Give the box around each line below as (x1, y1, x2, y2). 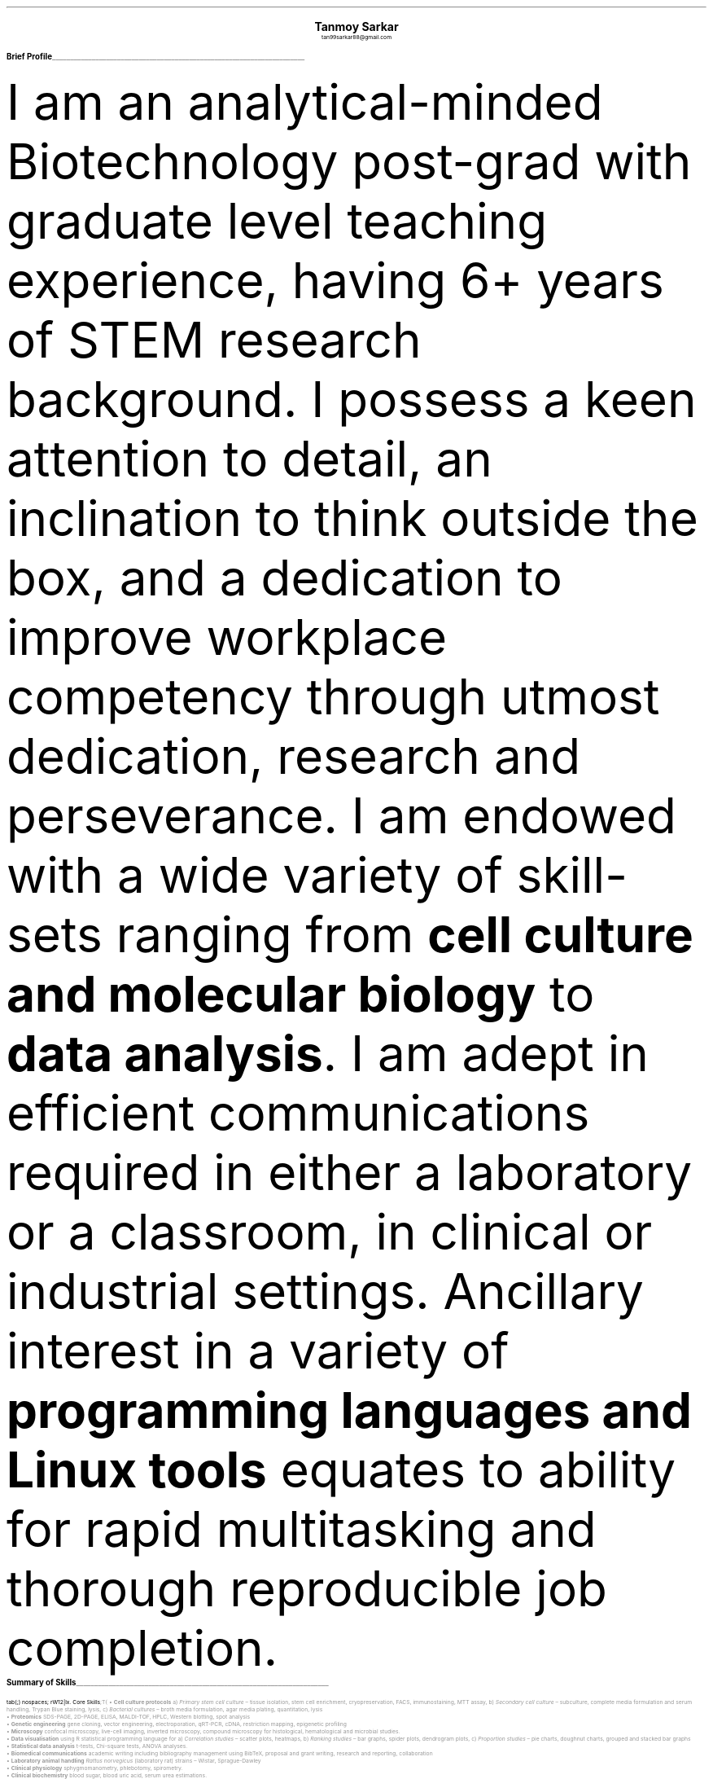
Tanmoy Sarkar (314, 20, 399, 33)
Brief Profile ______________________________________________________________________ (7, 52, 305, 61)
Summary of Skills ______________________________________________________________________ (7, 1678, 329, 1687)
